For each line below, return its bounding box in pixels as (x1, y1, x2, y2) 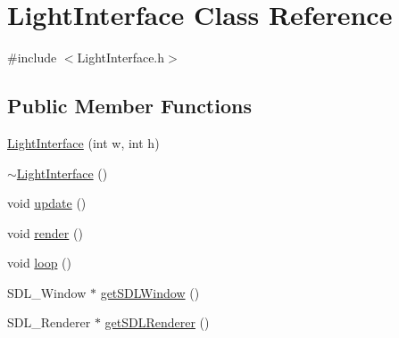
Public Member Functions (7, 92, 252, 120)
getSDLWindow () (100, 283, 200, 301)
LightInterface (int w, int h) (7, 133, 160, 152)
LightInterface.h (77, 48, 165, 67)
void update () (7, 194, 87, 212)
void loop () (7, 253, 71, 272)
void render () (7, 223, 83, 242)
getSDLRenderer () (104, 313, 210, 332)
